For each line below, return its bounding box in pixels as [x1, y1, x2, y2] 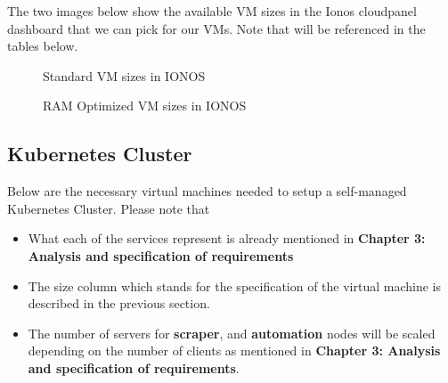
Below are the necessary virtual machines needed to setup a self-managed [7, 182, 407, 200]
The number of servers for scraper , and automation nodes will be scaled [28, 323, 436, 342]
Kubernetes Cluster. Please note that [7, 199, 210, 217]
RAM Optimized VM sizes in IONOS [43, 96, 247, 115]
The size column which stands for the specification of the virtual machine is [28, 276, 442, 295]
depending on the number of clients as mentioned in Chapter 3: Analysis [28, 341, 441, 360]
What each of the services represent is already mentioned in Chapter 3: [28, 229, 426, 248]
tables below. [7, 37, 78, 55]
